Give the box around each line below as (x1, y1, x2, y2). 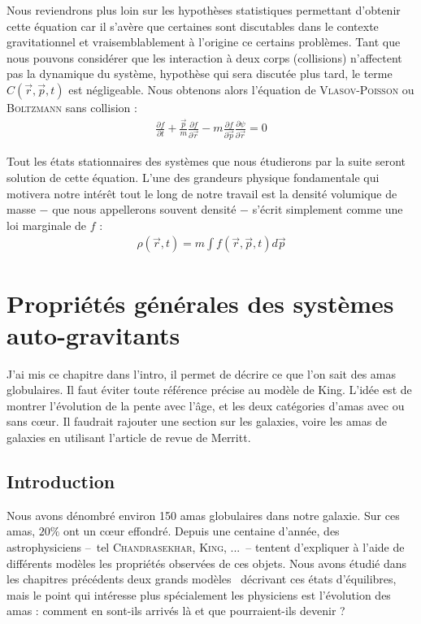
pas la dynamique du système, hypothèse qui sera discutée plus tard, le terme (7, 65, 393, 82)
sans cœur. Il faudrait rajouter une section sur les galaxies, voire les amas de (7, 413, 387, 430)
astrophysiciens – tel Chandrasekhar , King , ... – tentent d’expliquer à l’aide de (7, 539, 405, 556)
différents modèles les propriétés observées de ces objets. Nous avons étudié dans (7, 554, 407, 571)
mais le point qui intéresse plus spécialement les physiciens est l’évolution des (7, 586, 391, 603)
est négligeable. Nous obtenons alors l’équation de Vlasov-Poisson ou (68, 80, 414, 97)
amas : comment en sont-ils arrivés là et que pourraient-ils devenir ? (7, 602, 345, 619)
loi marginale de (7, 216, 87, 233)
